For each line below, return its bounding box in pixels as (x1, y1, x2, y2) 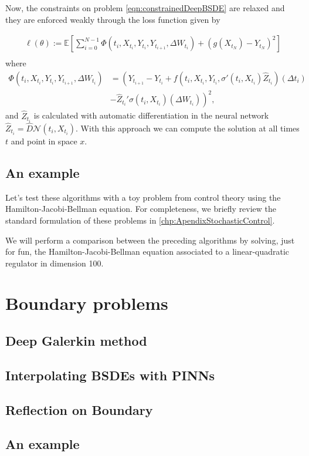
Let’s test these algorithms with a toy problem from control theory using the (5, 191, 281, 203)
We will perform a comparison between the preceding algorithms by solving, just (5, 234, 295, 246)
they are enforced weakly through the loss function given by (5, 13, 220, 25)
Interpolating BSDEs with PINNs (5, 366, 215, 384)
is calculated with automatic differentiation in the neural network (33, 109, 269, 121)
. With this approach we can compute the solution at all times (76, 121, 300, 134)
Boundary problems (5, 291, 168, 315)
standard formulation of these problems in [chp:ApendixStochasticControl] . (5, 214, 275, 226)
